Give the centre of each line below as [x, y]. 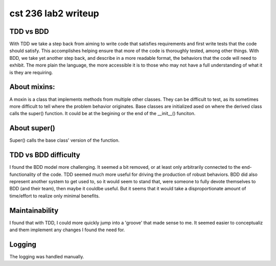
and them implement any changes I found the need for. [67, 230]
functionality [22, 174]
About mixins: [32, 87]
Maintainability [34, 210]
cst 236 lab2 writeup [54, 13]
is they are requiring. [31, 72]
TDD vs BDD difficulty [45, 155]
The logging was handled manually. [47, 256]
